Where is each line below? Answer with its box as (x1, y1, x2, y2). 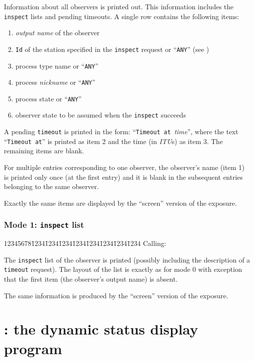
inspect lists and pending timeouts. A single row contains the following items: (4, 11, 239, 21)
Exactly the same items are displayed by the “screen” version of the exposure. (4, 197, 237, 208)
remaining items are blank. (4, 145, 84, 156)
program (4, 338, 63, 358)
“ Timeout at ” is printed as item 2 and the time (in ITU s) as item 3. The (4, 136, 223, 146)
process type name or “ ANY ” (15, 60, 99, 71)
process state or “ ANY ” (15, 93, 82, 103)
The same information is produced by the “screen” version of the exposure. (4, 290, 229, 300)
